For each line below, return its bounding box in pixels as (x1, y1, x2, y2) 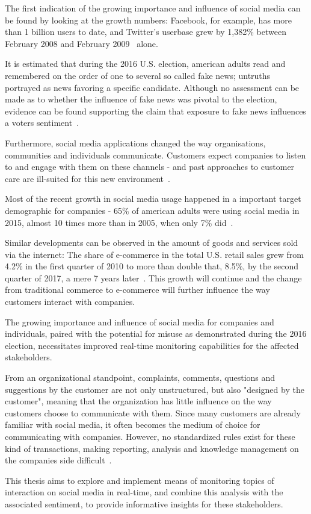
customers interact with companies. (5, 295, 135, 308)
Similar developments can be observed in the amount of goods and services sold (5, 236, 298, 249)
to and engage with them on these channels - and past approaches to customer (5, 160, 295, 173)
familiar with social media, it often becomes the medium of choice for (5, 418, 260, 431)
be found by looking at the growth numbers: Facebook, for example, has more (5, 13, 292, 26)
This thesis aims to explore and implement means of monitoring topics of (5, 474, 274, 486)
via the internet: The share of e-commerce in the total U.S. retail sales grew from (5, 248, 304, 260)
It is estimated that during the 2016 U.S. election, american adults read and (5, 57, 286, 70)
